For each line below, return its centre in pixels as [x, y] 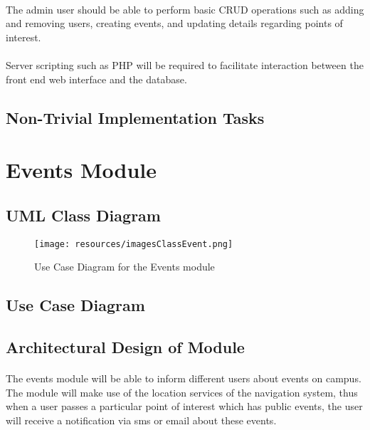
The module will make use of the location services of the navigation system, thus [182, 392]
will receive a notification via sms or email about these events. [141, 420]
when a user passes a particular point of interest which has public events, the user [184, 406]
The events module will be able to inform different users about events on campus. [184, 378]
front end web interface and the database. [96, 79]
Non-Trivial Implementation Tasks [135, 117]
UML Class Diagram [83, 215]
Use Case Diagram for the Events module [125, 267]
